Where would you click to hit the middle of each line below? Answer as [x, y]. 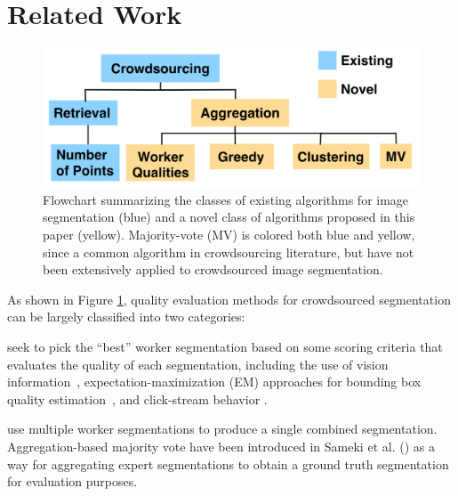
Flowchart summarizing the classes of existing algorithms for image [226, 199]
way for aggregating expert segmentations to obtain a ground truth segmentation [228, 463]
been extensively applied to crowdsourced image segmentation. [213, 269]
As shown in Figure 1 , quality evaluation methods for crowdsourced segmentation [229, 299]
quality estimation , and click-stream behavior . [137, 398]
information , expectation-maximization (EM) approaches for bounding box [214, 382]
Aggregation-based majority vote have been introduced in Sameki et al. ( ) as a [221, 446]
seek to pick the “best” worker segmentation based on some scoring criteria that [225, 346]
